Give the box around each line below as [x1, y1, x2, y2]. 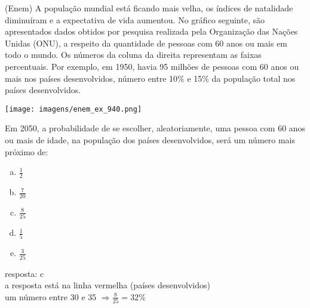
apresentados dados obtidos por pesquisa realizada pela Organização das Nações [5, 25, 298, 38]
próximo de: [5, 145, 48, 158]
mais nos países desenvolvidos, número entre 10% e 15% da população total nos [5, 72, 296, 84]
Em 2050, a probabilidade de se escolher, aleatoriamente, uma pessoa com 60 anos [5, 122, 306, 134]
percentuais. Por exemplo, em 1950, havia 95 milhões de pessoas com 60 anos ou [5, 60, 299, 72]
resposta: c [5, 267, 44, 279]
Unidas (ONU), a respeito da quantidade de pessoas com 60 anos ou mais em [5, 36, 288, 49]
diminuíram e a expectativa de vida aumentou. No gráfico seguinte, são [5, 13, 265, 26]
